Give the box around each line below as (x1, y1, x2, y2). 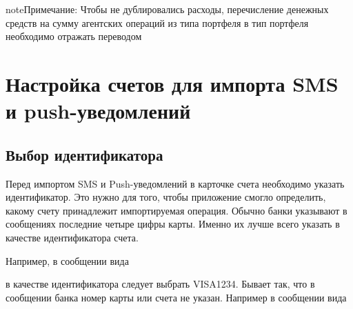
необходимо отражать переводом (6, 29, 142, 43)
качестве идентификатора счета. (6, 230, 139, 244)
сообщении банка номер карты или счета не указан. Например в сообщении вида (6, 290, 347, 304)
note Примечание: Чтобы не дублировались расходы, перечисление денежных (6, 2, 329, 16)
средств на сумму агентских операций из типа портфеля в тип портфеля (6, 15, 309, 30)
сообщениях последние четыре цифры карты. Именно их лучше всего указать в (6, 217, 340, 231)
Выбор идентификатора (6, 143, 163, 165)
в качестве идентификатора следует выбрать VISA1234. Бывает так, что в (6, 277, 315, 291)
